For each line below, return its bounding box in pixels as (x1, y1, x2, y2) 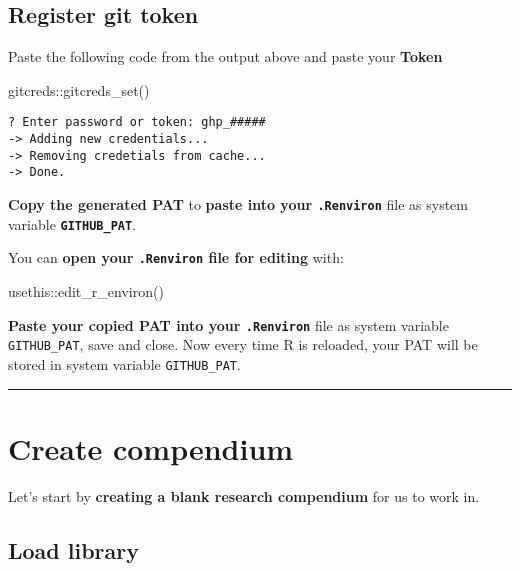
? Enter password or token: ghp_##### (8, 115, 266, 130)
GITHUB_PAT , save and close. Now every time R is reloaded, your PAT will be (8, 334, 478, 355)
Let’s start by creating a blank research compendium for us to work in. (8, 485, 480, 506)
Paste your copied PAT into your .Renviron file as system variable (8, 314, 449, 335)
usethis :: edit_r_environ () (8, 280, 164, 301)
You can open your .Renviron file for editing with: (8, 247, 344, 268)
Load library (8, 534, 140, 565)
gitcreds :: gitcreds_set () (8, 79, 150, 100)
